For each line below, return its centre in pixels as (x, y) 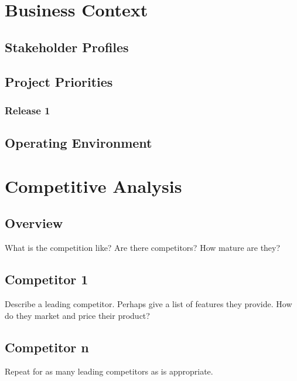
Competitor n (47, 347)
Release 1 (28, 110)
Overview (34, 223)
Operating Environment (78, 143)
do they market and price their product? (77, 315)
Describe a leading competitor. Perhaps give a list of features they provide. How (148, 303)
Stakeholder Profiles (67, 47)
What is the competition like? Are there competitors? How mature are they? (143, 248)
